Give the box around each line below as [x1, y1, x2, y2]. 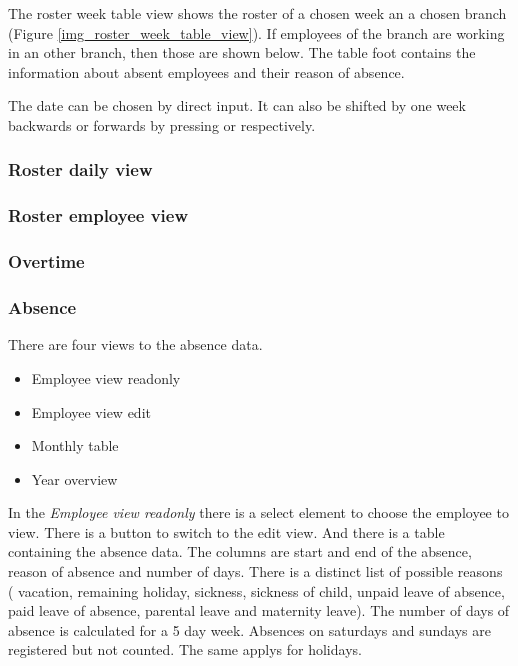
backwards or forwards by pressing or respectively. [8, 114, 316, 135]
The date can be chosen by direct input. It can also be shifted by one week [8, 95, 466, 116]
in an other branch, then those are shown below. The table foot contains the [8, 42, 476, 63]
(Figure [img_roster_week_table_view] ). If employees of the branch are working [8, 22, 505, 43]
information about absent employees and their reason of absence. [8, 61, 405, 82]
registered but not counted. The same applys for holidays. [8, 639, 362, 660]
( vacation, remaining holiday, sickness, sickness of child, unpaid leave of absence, [8, 580, 505, 601]
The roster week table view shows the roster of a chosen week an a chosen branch [8, 3, 507, 23]
